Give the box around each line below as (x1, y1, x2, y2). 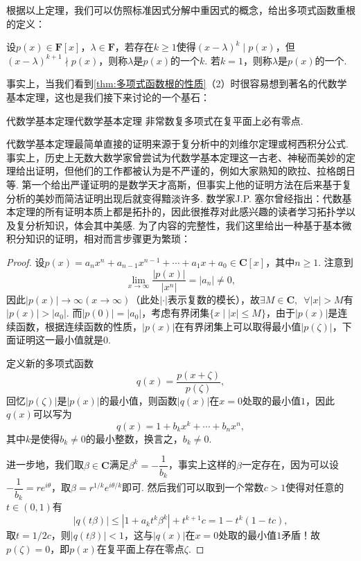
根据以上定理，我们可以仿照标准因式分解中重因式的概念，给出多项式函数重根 (6, 3, 355, 17)
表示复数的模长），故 (167, 292, 260, 306)
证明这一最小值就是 (15, 332, 103, 347)
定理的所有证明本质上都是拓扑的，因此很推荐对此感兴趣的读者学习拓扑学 (15, 204, 346, 219)
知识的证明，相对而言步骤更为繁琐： (25, 231, 191, 246)
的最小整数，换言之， (85, 431, 183, 445)
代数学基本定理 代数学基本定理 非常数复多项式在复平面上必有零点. (6, 113, 303, 127)
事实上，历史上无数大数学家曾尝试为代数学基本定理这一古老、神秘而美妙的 (6, 150, 346, 164)
